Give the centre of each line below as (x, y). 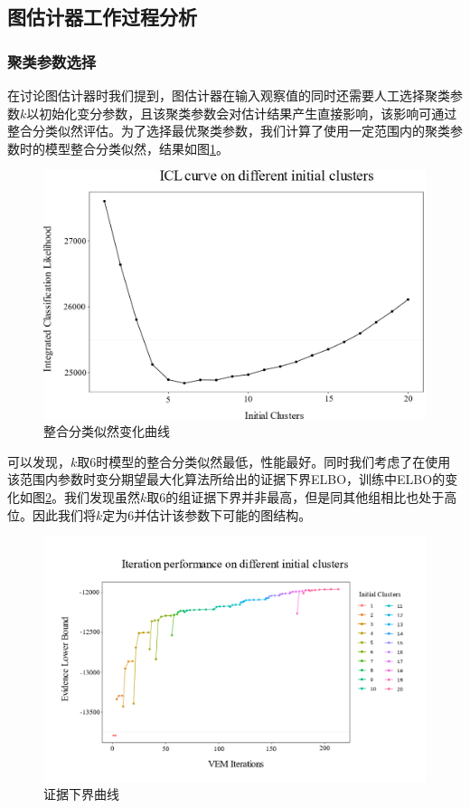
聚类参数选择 (52, 61)
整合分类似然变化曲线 (107, 431)
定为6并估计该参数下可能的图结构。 (207, 514)
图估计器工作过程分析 (102, 17)
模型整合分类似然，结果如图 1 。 (136, 148)
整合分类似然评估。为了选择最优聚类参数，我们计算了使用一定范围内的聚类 (229, 131)
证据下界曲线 (81, 794)
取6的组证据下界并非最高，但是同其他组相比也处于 (296, 497)
